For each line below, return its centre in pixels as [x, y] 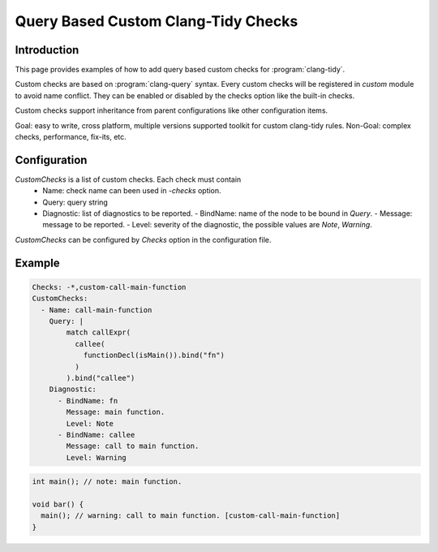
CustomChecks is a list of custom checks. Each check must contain [128, 179]
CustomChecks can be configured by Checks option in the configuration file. [143, 239]
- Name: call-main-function [97, 310]
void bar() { [58, 505]
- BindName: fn [88, 401]
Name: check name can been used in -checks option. [132, 191]
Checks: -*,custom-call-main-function [109, 287]
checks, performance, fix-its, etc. [71, 137]
